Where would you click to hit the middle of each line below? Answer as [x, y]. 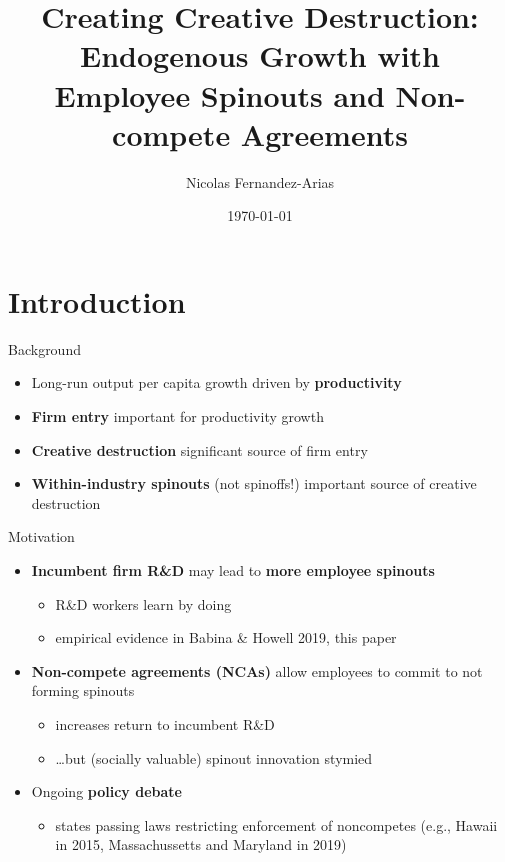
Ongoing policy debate [106, 791]
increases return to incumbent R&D [165, 723]
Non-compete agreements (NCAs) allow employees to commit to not [257, 670]
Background [44, 348]
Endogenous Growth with [260, 55]
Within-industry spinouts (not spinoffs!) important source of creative [254, 483]
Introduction [97, 300]
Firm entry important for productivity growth [177, 416]
